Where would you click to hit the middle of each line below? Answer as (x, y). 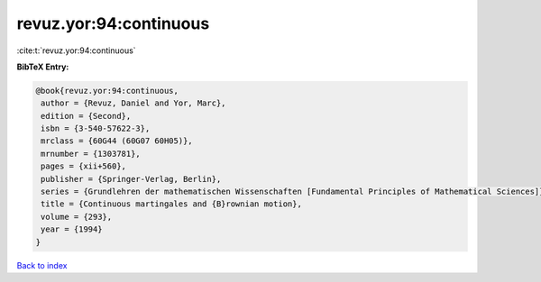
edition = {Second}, (86, 116)
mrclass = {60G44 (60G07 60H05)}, (117, 141)
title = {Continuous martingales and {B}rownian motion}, (171, 204)
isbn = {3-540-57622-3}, (96, 129)
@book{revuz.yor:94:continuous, (107, 91)
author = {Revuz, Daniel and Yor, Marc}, (133, 103)
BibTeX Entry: (43, 67)
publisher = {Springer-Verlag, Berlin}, (131, 179)
